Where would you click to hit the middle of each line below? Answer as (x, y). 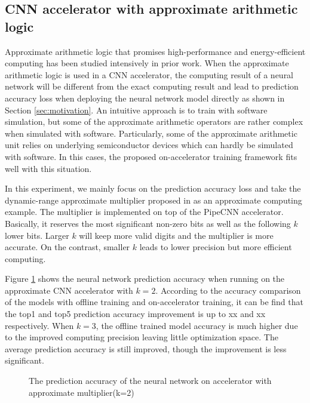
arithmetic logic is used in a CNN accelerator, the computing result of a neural (149, 74)
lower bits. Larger (37, 235)
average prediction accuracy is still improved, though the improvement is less (146, 348)
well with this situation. (48, 168)
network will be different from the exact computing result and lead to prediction (152, 86)
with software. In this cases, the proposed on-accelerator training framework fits (151, 156)
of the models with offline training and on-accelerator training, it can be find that (154, 302)
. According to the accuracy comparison (228, 290)
